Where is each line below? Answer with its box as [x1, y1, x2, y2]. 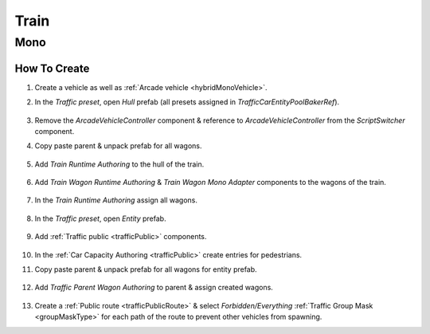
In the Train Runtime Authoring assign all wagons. [34, 195, 198, 205]
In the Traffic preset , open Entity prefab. [34, 214, 166, 223]
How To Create [14, 61, 90, 75]
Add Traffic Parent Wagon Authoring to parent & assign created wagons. [34, 283, 274, 293]
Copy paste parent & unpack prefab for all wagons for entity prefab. [34, 265, 258, 274]
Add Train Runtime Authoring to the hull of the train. [34, 159, 205, 169]
